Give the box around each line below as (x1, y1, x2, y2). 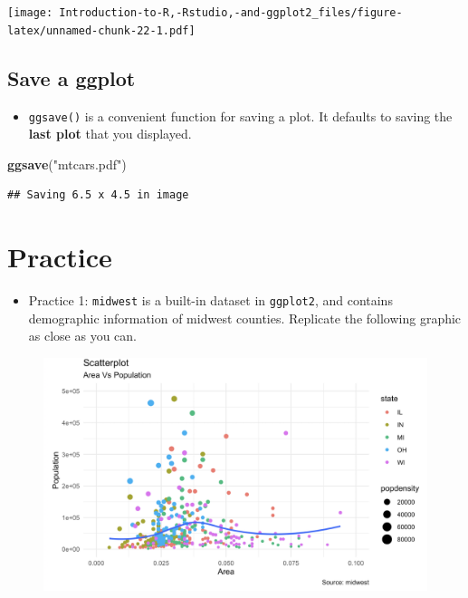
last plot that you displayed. (28, 124, 192, 143)
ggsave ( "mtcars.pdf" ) (7, 154, 127, 173)
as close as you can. (28, 326, 137, 345)
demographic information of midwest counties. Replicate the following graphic (28, 308, 462, 327)
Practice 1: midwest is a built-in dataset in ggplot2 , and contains (28, 291, 393, 310)
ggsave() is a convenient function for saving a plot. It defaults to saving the (28, 106, 453, 125)
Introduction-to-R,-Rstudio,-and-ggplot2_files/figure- (59, 6, 403, 19)
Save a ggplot (7, 63, 136, 92)
